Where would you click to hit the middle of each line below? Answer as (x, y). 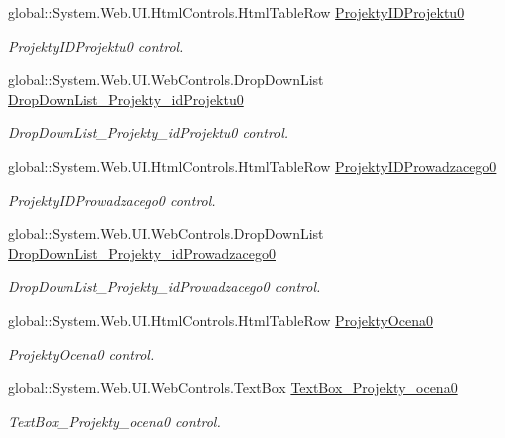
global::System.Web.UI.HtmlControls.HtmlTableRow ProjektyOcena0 (220, 319)
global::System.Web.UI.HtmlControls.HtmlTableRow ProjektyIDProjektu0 (236, 12)
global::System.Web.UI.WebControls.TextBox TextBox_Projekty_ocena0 (233, 387)
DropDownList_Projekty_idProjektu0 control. (148, 132)
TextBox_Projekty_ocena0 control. (114, 420)
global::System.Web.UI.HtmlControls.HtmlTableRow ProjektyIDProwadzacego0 (252, 165)
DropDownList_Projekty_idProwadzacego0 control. (164, 286)
